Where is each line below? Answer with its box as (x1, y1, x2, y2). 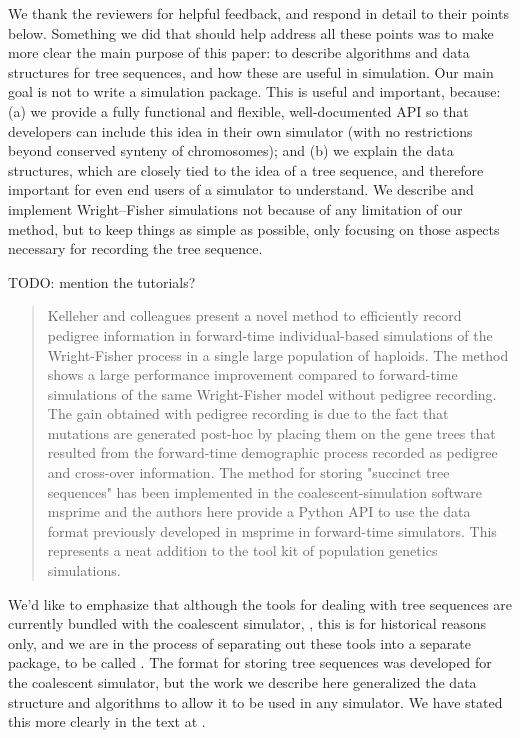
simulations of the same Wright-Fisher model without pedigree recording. (47, 383, 497, 404)
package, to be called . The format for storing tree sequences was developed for (8, 652, 492, 673)
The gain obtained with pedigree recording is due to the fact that (47, 403, 449, 424)
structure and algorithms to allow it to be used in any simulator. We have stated (8, 691, 503, 712)
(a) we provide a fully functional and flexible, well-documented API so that (8, 100, 469, 121)
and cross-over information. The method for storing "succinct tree (47, 462, 450, 483)
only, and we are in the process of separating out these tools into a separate (8, 632, 471, 653)
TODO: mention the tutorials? (8, 271, 196, 292)
